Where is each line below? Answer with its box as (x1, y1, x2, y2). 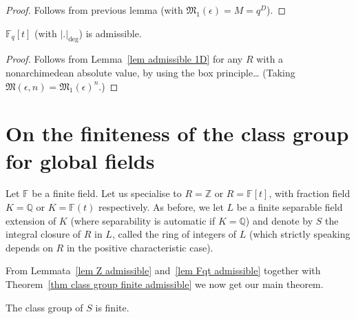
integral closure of (6, 227, 81, 241)
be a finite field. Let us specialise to (32, 186, 182, 200)
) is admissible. (78, 25, 142, 40)
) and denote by (245, 213, 313, 227)
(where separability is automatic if (70, 213, 216, 227)
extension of (6, 213, 56, 227)
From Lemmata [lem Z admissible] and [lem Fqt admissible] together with (6, 263, 321, 278)
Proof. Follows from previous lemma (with (6, 3, 183, 17)
